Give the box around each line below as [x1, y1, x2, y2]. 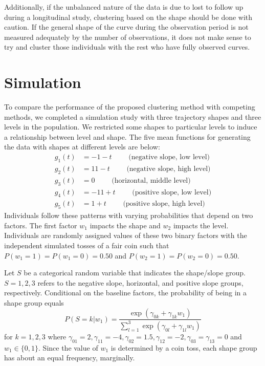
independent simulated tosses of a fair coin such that [4, 240, 169, 250]
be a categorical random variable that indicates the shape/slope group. [24, 267, 246, 278]
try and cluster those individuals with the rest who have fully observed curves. [4, 41, 250, 52]
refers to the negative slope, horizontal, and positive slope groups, [37, 277, 244, 288]
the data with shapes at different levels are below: [4, 141, 160, 152]
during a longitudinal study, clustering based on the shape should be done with [4, 11, 253, 22]
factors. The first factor [4, 220, 77, 230]
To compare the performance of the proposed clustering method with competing [4, 101, 255, 112]
